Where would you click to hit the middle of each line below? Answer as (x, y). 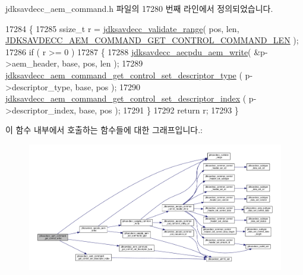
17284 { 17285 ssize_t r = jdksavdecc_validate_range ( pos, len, (122, 28)
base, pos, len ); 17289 (102, 63)
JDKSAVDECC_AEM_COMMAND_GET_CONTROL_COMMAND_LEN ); (152, 40)
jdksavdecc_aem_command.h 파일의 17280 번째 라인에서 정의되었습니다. (139, 8)
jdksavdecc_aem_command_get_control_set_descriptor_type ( (124, 75)
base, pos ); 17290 (108, 86)
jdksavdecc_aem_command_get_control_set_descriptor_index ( (126, 98)
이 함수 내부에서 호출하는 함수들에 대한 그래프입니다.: (104, 130)
